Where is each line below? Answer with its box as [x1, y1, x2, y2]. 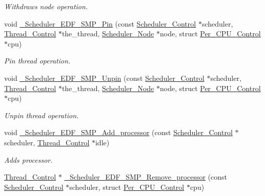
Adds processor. [4, 154, 53, 165]
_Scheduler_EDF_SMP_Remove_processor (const [64, 171, 228, 182]
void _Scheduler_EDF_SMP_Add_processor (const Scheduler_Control [4, 127, 233, 138]
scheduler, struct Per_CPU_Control [69, 181, 185, 192]
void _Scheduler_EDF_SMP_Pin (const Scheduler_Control [4, 18, 196, 29]
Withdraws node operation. [4, 1, 88, 11]
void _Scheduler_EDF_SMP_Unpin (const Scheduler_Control [4, 72, 205, 83]
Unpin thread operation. [4, 110, 79, 120]
